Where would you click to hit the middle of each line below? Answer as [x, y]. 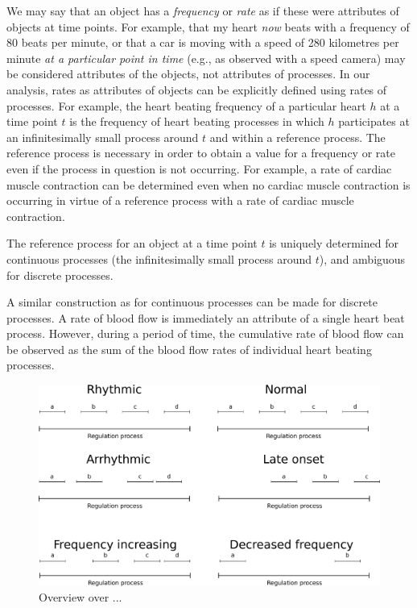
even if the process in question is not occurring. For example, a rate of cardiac [199, 168]
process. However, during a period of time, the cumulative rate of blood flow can [205, 333]
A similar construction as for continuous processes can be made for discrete [192, 302]
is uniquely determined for [334, 243]
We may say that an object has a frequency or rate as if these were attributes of [203, 10]
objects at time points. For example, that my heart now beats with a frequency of [208, 26]
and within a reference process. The [297, 137]
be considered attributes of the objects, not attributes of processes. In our [188, 74]
